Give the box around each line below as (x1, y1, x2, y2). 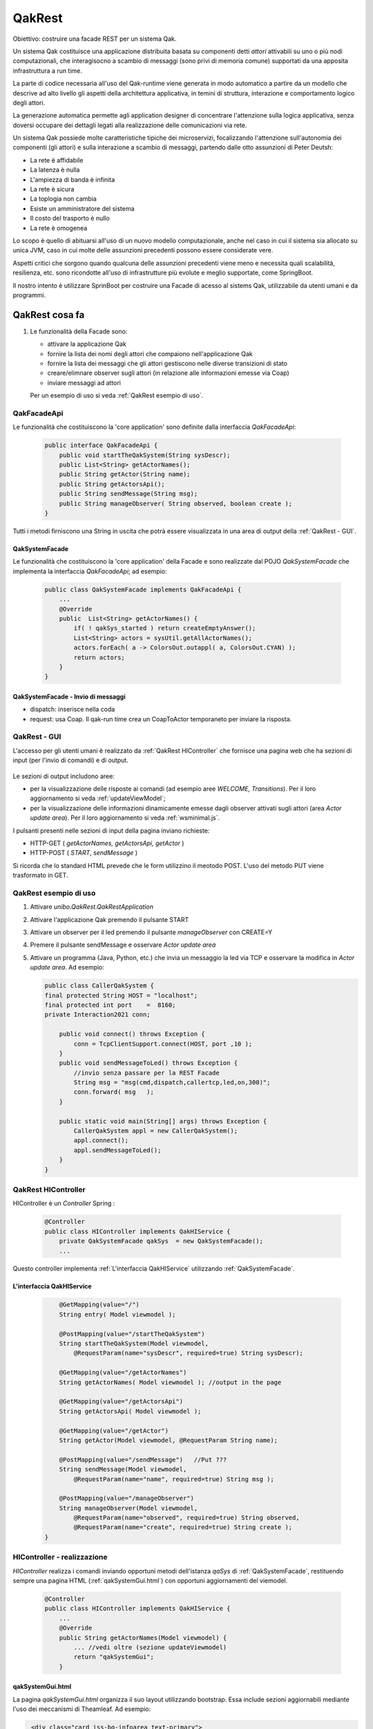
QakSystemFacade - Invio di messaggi (12, 692, 126, 701)
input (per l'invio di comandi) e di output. (12, 756, 129, 764)
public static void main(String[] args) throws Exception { (59, 1117, 267, 1125)
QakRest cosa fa (12, 308, 85, 321)
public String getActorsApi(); (59, 480, 165, 488)
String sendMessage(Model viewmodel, (59, 1466, 187, 1473)
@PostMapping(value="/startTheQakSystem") (59, 1330, 205, 1338)
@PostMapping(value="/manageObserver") (59, 1495, 195, 1502)
